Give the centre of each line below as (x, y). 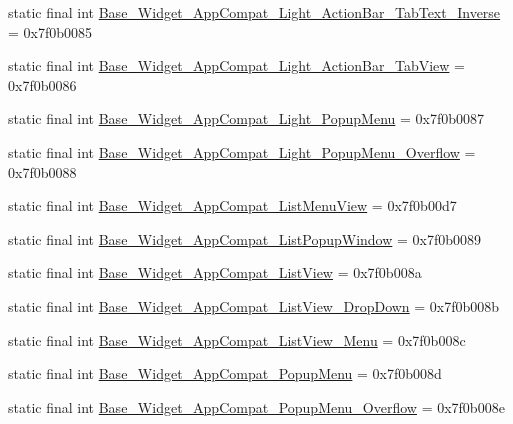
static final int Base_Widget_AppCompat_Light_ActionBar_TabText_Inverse (254, 12)
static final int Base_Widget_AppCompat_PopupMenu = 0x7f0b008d (225, 373)
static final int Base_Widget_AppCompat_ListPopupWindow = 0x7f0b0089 (244, 238)
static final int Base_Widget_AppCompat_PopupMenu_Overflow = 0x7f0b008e (256, 406)
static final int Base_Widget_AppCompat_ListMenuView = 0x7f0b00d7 (232, 205)
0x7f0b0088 (42, 171)
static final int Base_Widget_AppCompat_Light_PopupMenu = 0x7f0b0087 (246, 118)
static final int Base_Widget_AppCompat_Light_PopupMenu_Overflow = (242, 151)
